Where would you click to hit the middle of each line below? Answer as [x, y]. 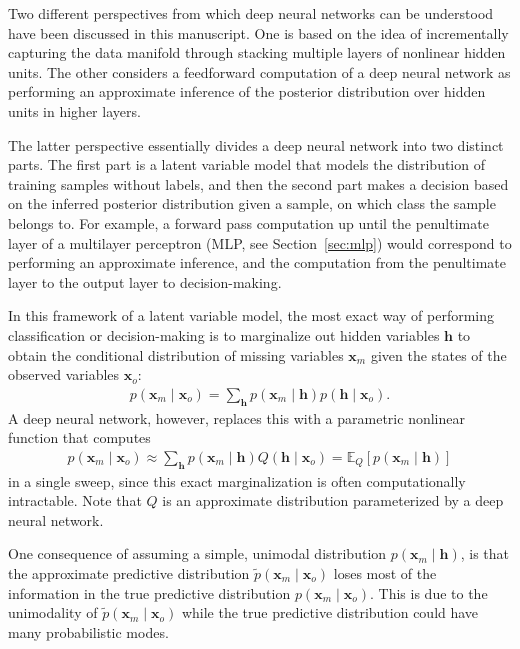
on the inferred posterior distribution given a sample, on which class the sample [252, 203]
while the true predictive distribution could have [330, 612]
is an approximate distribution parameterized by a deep [333, 500]
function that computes [79, 437]
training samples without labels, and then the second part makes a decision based [258, 183]
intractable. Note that [75, 500]
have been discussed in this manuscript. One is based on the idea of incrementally [258, 32]
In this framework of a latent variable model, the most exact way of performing [251, 315]
